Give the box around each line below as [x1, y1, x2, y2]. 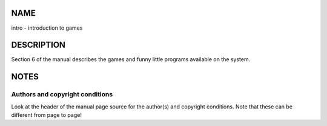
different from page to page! [11, 111, 82, 118]
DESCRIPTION [11, 40, 66, 50]
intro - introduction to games [11, 24, 83, 31]
